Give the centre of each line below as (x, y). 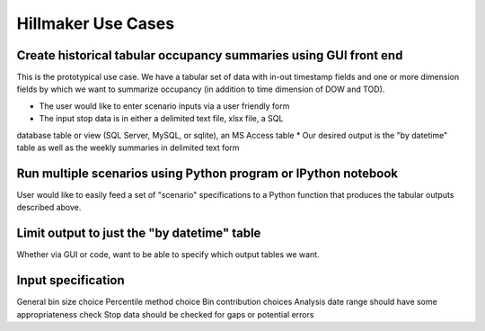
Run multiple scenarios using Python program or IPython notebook (207, 173)
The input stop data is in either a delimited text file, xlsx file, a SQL (161, 119)
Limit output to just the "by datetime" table (139, 233)
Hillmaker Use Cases (96, 23)
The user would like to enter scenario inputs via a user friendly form (164, 106)
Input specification (71, 280)
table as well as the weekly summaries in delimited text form (128, 148)
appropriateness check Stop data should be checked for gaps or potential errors (165, 314)
